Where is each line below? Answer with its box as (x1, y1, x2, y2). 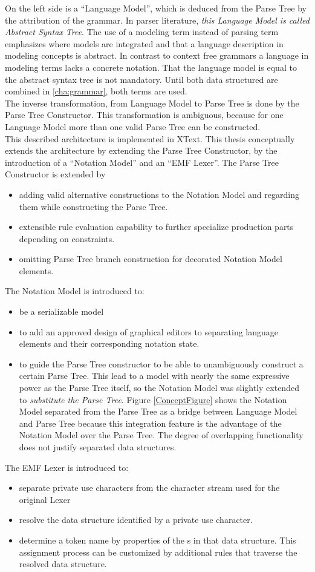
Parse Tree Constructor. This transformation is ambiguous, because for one (5, 108, 284, 121)
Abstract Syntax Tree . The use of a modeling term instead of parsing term (5, 25, 279, 38)
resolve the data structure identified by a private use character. (19, 513, 253, 526)
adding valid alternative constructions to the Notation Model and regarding (19, 188, 299, 200)
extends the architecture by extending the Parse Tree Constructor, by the (5, 144, 278, 157)
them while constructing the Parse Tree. (19, 200, 168, 212)
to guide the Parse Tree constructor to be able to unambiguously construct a (19, 357, 304, 370)
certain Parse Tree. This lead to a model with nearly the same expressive (19, 369, 290, 382)
